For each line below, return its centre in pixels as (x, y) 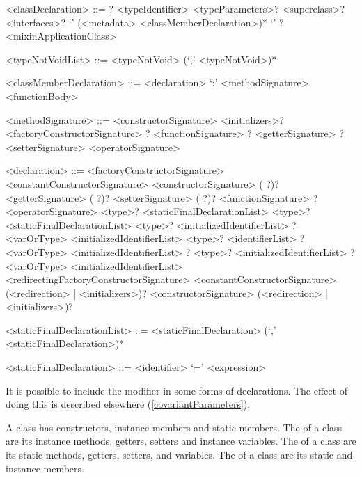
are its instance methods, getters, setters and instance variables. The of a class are (181, 441)
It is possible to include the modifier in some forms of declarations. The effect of (176, 390)
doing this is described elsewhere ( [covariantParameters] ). (128, 404)
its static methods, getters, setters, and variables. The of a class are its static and (179, 455)
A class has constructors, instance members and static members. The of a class (174, 427)
